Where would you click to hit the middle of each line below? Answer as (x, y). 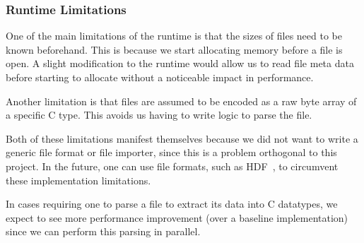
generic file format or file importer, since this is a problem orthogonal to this (171, 152)
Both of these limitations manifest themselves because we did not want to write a (182, 138)
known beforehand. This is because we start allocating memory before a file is (174, 49)
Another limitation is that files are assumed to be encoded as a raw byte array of (181, 101)
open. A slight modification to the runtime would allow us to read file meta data (180, 63)
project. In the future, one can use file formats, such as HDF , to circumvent (172, 166)
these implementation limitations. (78, 180)
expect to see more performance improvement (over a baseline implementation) (177, 217)
